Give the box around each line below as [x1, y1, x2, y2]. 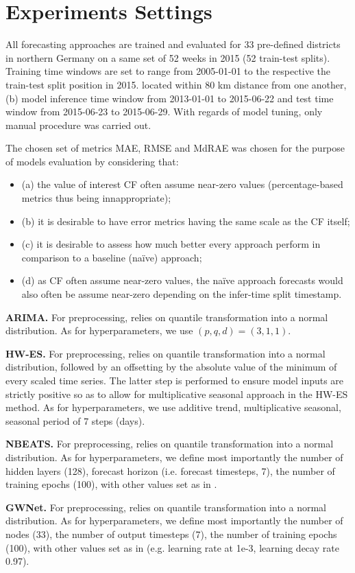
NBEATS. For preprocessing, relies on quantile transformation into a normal [5, 436, 334, 451]
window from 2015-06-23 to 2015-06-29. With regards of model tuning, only [5, 104, 323, 119]
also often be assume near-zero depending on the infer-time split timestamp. [21, 287, 342, 301]
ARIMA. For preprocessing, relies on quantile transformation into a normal [5, 309, 328, 324]
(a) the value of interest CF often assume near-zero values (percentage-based [21, 177, 343, 191]
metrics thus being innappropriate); [21, 191, 171, 205]
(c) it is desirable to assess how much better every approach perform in [21, 237, 321, 251]
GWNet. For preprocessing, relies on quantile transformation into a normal [5, 500, 326, 514]
